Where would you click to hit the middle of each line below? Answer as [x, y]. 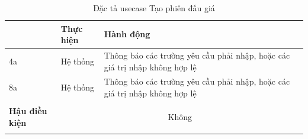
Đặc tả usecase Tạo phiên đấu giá [154, 8]
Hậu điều [28, 111]
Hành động [127, 34]
